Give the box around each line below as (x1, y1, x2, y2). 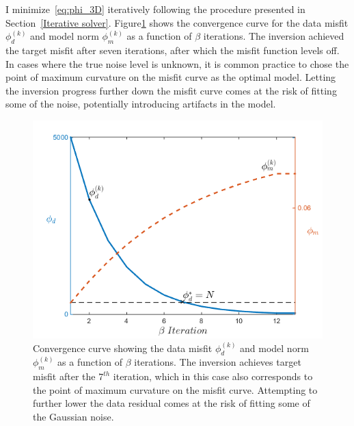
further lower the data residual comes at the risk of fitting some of (33, 396, 310, 410)
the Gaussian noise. (33, 409, 114, 423)
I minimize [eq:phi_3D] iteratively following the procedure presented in (5, 2, 305, 16)
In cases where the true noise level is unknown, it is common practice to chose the (5, 56, 349, 71)
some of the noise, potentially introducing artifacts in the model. (5, 97, 276, 111)
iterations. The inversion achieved (203, 29, 344, 43)
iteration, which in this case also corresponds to (113, 369, 313, 384)
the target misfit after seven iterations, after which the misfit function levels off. (5, 42, 340, 57)
